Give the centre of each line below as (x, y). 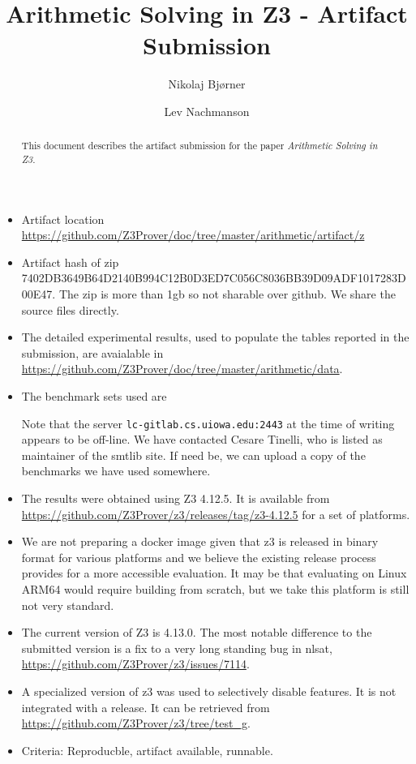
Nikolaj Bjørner (207, 84)
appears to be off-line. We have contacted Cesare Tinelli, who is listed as (202, 439)
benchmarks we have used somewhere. (116, 471)
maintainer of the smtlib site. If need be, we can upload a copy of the (193, 455)
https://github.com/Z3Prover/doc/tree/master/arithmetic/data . (182, 369)
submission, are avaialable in (92, 352)
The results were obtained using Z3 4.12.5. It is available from (176, 498)
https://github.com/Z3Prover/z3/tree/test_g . (136, 723)
